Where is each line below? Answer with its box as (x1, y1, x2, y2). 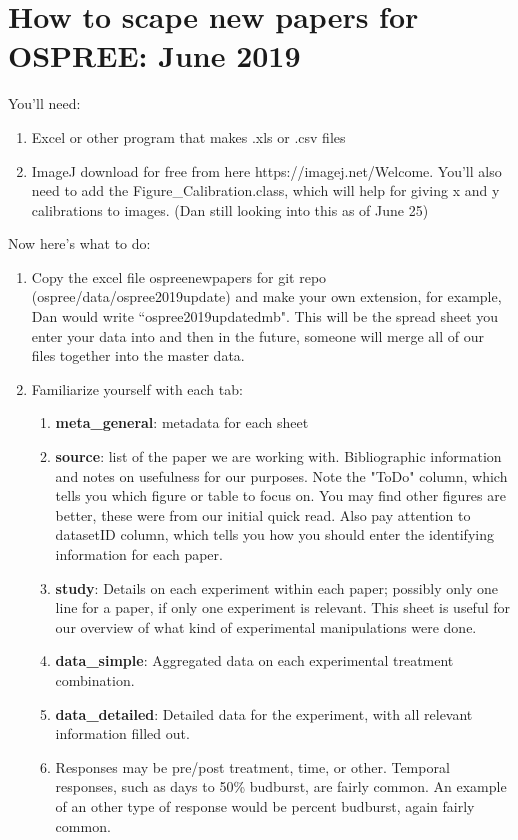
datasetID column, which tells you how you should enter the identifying (55, 524, 494, 545)
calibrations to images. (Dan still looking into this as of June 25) (31, 199, 429, 220)
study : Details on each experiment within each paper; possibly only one (55, 577, 499, 598)
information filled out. (55, 723, 190, 744)
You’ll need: (8, 93, 81, 114)
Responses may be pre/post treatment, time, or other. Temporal (55, 756, 450, 777)
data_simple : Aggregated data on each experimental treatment (55, 650, 454, 671)
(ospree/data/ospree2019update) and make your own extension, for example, (31, 286, 502, 307)
